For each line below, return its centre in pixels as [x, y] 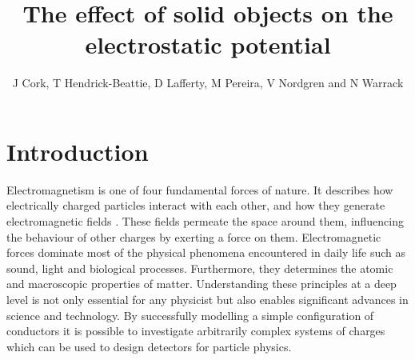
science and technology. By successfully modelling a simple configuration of [190, 315]
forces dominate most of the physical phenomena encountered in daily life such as [206, 252]
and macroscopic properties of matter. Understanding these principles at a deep [202, 284]
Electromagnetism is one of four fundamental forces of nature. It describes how [200, 189]
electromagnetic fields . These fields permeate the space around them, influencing [206, 221]
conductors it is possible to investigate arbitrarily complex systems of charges [196, 331]
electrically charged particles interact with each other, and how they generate [196, 205]
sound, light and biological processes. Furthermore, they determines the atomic [200, 268]
